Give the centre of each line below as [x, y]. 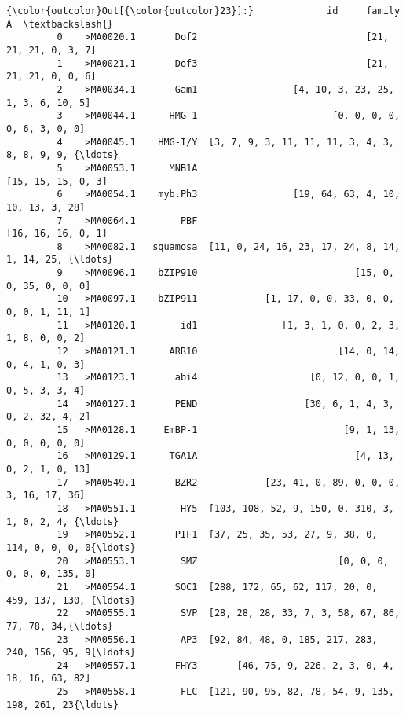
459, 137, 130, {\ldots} [71, 600]
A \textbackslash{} [60, 24]
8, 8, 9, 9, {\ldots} [63, 155]
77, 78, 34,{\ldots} [60, 626]
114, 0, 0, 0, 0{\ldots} [71, 547]
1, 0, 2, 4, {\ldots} [63, 521]
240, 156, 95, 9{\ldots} [71, 653]
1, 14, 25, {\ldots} [60, 260]
